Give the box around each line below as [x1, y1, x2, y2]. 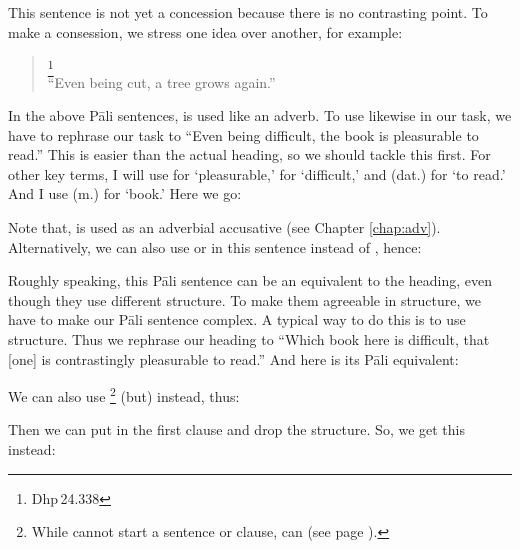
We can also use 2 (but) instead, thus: [8, 383, 240, 406]
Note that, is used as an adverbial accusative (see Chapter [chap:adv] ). [8, 217, 441, 238]
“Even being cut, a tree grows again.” [47, 71, 276, 92]
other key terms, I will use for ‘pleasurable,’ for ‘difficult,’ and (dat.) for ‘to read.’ [8, 163, 506, 184]
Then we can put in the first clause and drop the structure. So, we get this [8, 419, 466, 440]
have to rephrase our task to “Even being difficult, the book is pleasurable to [8, 124, 479, 145]
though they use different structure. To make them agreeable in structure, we [8, 289, 481, 310]
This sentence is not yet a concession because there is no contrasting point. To [8, 2, 488, 22]
